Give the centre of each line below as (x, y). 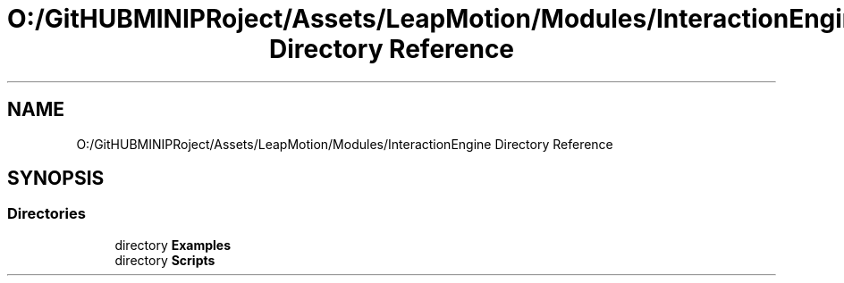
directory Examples (173, 245)
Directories (46, 214)
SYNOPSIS (56, 179)
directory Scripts (165, 260)
